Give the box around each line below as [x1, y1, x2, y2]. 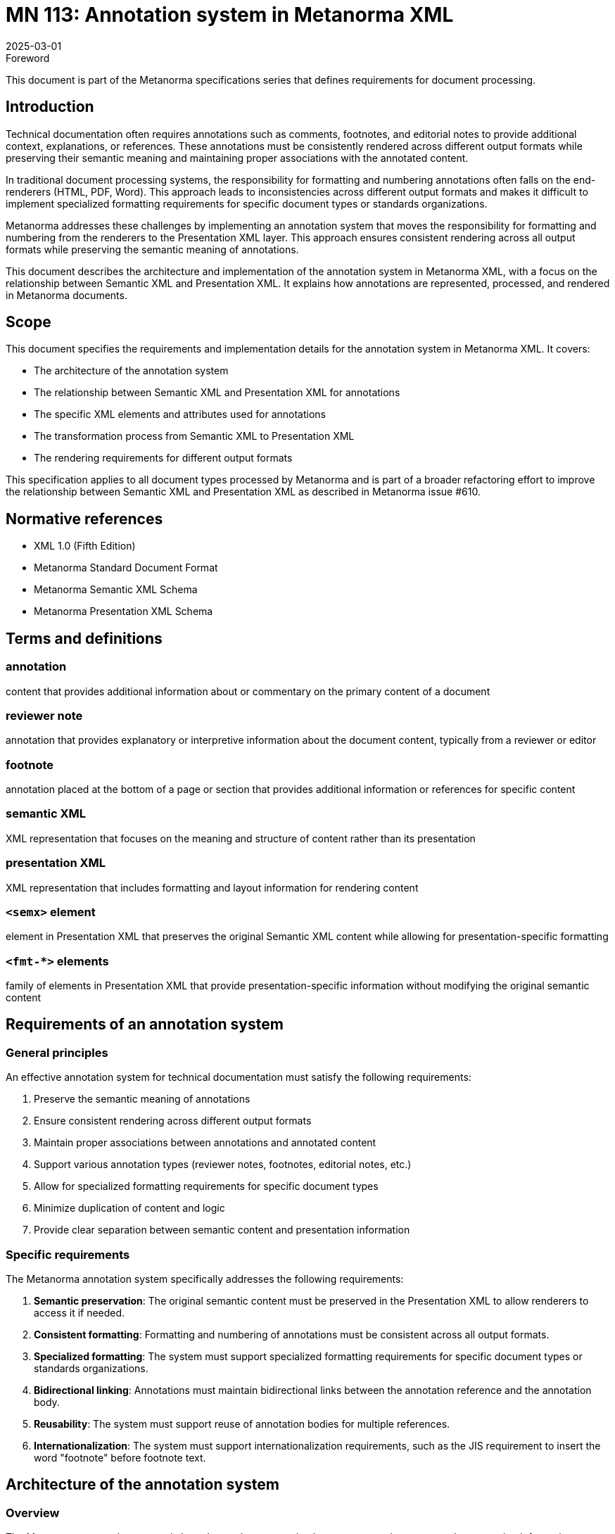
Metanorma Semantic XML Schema [34, 583, 198, 596]
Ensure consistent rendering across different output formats [34, 1115, 312, 1127]
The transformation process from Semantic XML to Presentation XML [34, 430, 355, 443]
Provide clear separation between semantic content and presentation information [34, 1224, 410, 1236]
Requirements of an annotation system [6, 1015, 284, 1034]
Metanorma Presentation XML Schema [34, 605, 213, 618]
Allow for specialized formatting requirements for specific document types [34, 1180, 379, 1193]
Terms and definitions [6, 629, 163, 647]
